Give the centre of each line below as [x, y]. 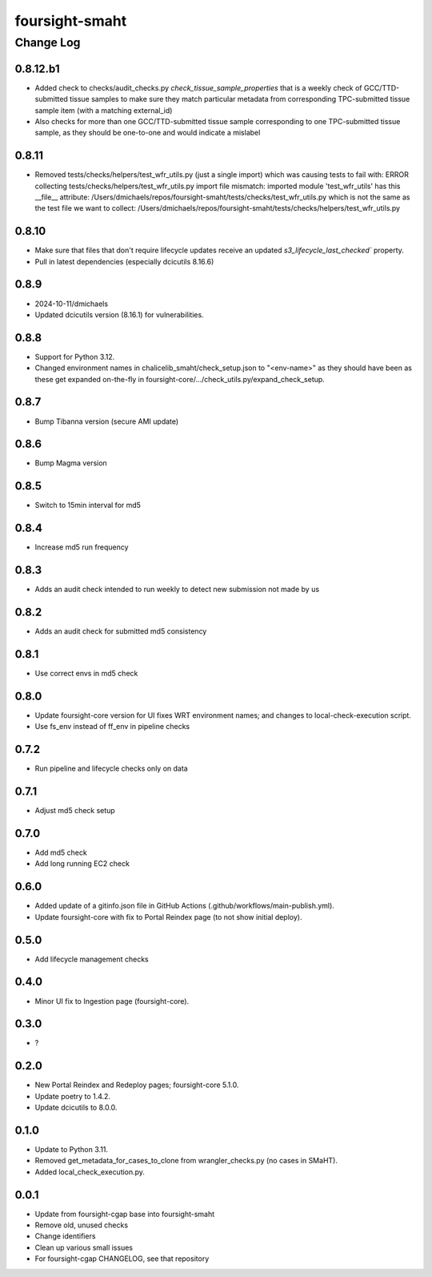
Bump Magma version [71, 463]
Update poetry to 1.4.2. [73, 1096]
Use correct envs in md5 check [86, 673]
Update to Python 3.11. [71, 1149]
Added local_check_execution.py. [90, 1172]
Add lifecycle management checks [92, 959]
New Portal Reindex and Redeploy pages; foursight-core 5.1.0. [137, 1085]
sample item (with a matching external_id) [104, 110]
